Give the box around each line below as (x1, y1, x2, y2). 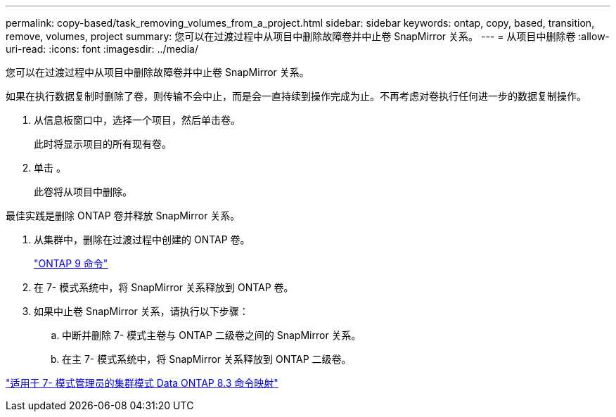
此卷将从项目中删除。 (34, 186, 132, 198)
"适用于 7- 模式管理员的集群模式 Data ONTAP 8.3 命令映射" (6, 377, 278, 389)
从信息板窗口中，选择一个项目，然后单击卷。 (34, 114, 240, 126)
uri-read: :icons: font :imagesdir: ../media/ (6, 43, 198, 55)
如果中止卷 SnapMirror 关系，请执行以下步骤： (34, 305, 249, 317)
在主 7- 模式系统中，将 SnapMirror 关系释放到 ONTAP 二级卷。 (62, 353, 352, 365)
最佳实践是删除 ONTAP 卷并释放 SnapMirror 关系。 (6, 210, 240, 222)
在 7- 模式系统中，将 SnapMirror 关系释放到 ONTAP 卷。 (34, 281, 294, 293)
